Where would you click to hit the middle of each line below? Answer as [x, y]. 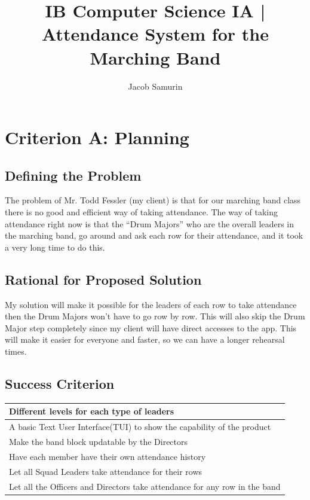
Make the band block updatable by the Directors [99, 442]
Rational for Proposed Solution [103, 279]
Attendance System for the [155, 34]
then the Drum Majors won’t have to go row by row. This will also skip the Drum [155, 316]
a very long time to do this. [55, 247]
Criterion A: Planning [97, 137]
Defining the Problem [73, 175]
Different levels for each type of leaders [92, 411]
